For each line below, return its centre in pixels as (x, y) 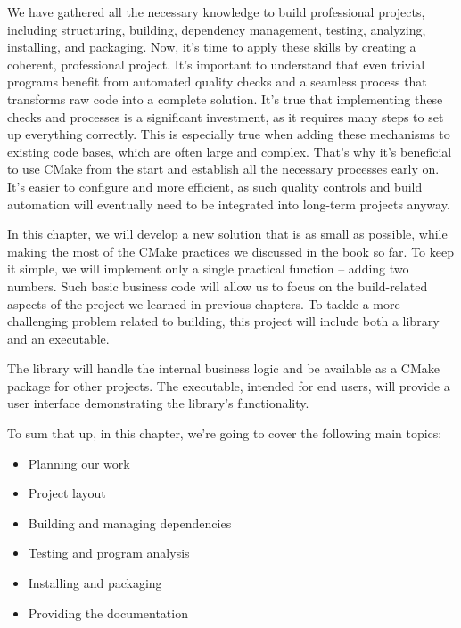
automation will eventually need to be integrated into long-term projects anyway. (229, 204)
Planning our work (79, 463)
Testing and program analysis (109, 553)
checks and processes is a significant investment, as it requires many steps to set (226, 116)
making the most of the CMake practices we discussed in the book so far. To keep (230, 251)
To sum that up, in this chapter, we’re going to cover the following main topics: (225, 433)
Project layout (67, 493)
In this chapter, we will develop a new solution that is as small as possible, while (227, 234)
